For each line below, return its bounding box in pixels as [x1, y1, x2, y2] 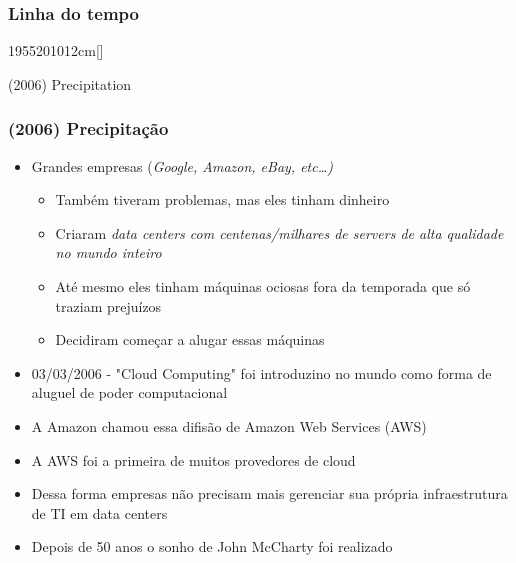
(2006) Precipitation [8, 73, 132, 94]
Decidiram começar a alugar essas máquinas [55, 329, 325, 350]
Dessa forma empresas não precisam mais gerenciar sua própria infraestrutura [31, 483, 508, 504]
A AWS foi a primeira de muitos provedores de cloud [31, 449, 356, 470]
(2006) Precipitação [8, 116, 169, 141]
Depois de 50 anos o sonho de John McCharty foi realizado [31, 536, 393, 557]
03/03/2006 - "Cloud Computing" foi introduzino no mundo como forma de [31, 362, 492, 383]
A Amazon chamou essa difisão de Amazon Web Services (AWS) [31, 415, 427, 436]
